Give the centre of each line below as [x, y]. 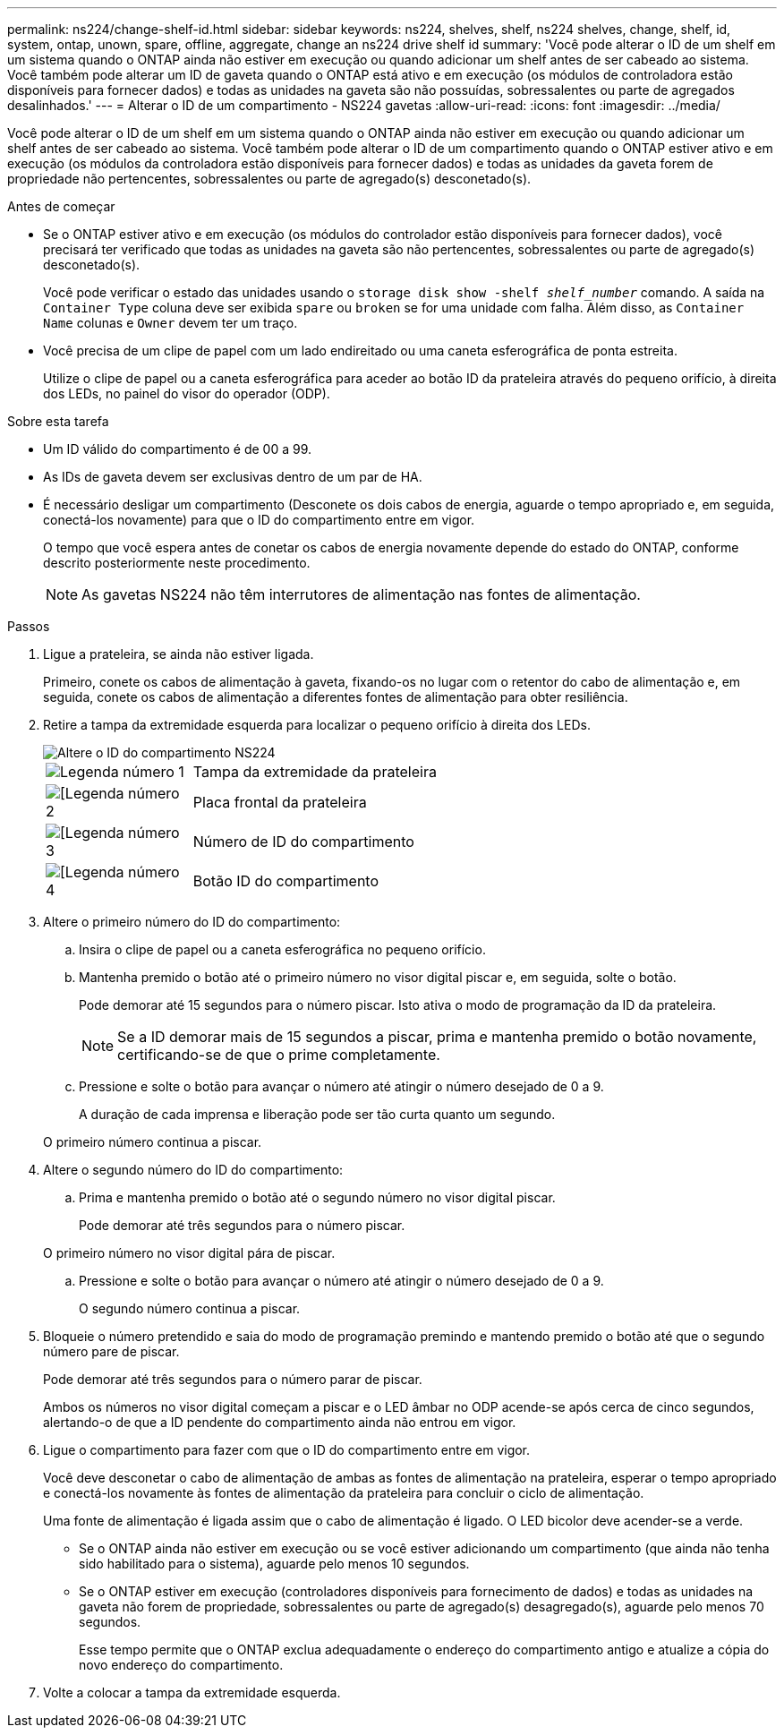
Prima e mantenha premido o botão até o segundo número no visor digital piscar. [317, 1197]
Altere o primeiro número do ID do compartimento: [192, 922]
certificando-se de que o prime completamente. [279, 1055]
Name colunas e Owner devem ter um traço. [170, 323]
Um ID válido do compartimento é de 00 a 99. [178, 449]
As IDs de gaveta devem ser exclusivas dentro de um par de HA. [233, 477]
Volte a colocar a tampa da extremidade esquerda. [192, 1692]
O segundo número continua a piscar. [190, 1308]
